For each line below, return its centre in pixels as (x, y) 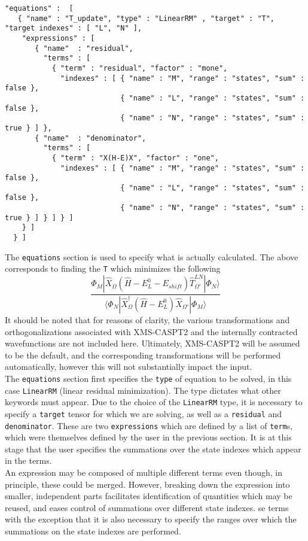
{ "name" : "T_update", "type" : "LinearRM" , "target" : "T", (146, 18)
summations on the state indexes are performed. (93, 531)
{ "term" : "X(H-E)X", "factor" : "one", (135, 158)
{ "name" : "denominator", (91, 138)
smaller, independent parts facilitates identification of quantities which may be (149, 496)
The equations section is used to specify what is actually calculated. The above (152, 256)
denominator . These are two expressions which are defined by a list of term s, (149, 425)
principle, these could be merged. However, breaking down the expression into (147, 484)
